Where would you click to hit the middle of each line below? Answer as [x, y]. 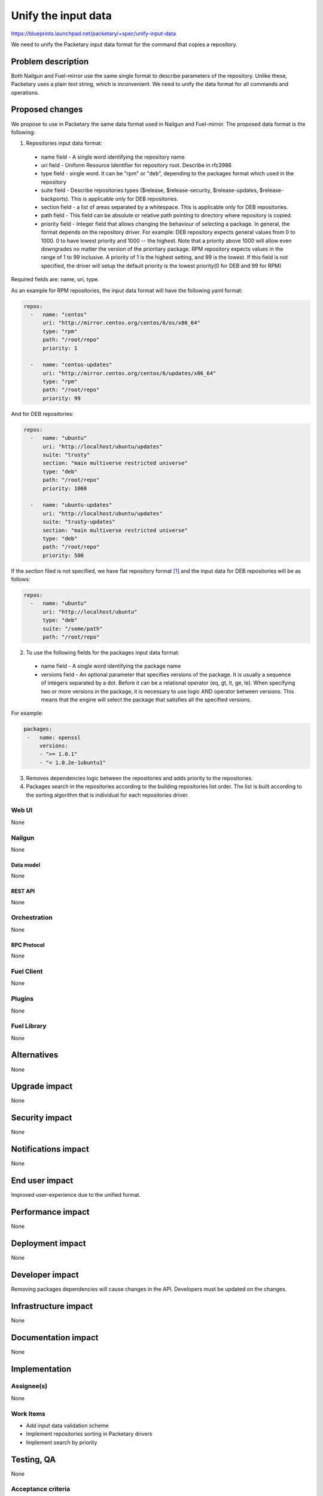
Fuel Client [27, 971]
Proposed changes [47, 110]
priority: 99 [62, 398]
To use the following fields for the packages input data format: [103, 652]
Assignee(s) [29, 1386]
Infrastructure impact [52, 1306]
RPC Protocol [28, 945]
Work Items [28, 1413]
